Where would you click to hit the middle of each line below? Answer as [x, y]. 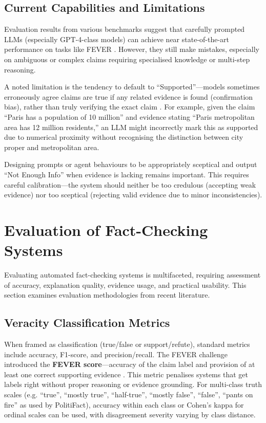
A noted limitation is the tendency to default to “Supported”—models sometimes [132, 87]
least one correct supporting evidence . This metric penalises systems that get [126, 374]
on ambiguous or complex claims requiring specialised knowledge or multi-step [127, 59]
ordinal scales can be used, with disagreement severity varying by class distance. [130, 415]
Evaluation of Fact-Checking [106, 229]
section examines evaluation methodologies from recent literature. [107, 295]
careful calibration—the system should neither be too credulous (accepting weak [130, 184]
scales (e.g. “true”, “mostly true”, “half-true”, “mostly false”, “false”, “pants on [129, 394]
